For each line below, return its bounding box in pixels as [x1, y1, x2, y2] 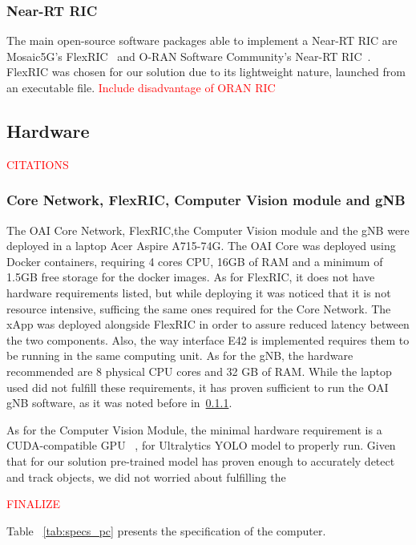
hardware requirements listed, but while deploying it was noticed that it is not [6, 284, 391, 301]
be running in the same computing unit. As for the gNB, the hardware [6, 347, 353, 364]
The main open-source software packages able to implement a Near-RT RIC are [6, 32, 398, 49]
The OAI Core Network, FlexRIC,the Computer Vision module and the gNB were [6, 221, 410, 238]
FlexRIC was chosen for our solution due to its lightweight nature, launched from [6, 63, 406, 80]
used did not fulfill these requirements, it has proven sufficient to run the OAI [6, 378, 389, 395]
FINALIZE [6, 495, 61, 512]
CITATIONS [6, 155, 69, 172]
